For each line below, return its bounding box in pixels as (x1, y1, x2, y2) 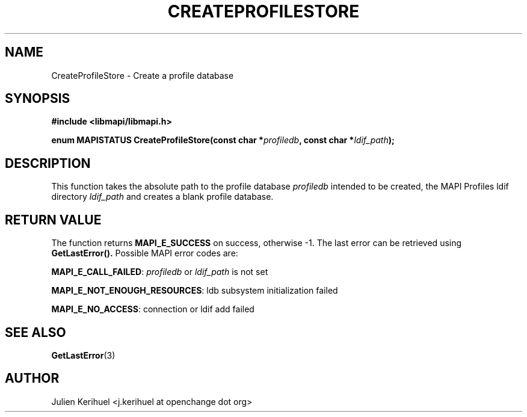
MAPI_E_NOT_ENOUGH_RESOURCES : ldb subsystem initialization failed (51, 285, 338, 296)
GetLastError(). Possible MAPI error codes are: (51, 248, 238, 259)
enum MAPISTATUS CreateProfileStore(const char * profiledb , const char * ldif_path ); (51, 135, 395, 146)
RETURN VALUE (5, 212, 102, 227)
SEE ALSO (5, 324, 66, 340)
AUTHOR (5, 371, 60, 386)
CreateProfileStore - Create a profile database (51, 70, 234, 81)
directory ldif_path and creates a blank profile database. (51, 191, 274, 202)
